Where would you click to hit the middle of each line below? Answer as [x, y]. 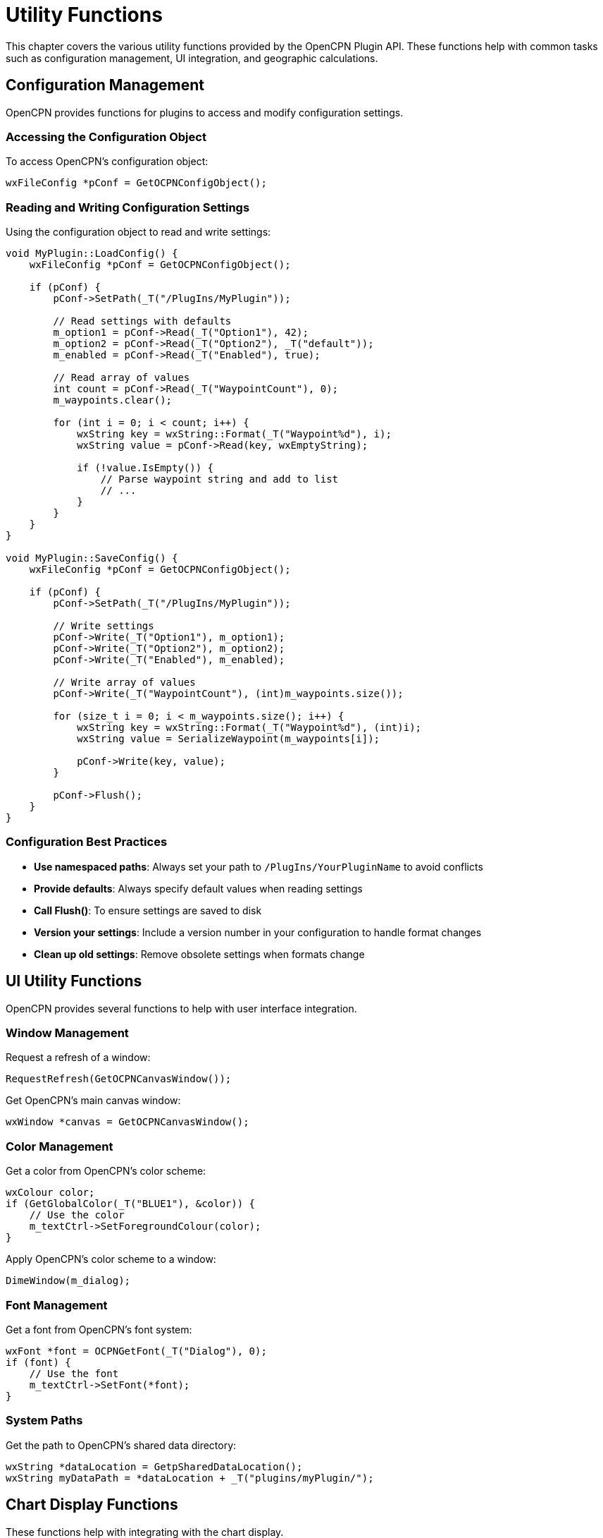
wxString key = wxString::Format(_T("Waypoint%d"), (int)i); [249, 728]
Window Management [67, 1033]
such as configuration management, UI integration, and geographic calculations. [192, 58]
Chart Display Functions [92, 1505]
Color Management [60, 1146]
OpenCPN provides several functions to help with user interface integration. [181, 1008]
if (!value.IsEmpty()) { [145, 468]
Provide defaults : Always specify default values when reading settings [198, 888]
